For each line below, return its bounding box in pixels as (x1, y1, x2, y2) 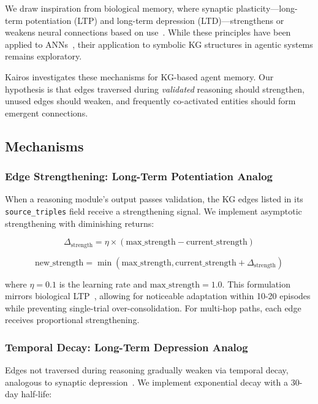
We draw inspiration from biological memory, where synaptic (5, 2, 233, 14)
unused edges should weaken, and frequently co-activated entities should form (5, 94, 296, 107)
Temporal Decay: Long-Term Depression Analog (5, 339, 248, 354)
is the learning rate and (59, 277, 147, 290)
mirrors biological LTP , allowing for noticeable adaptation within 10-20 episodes (5, 289, 311, 302)
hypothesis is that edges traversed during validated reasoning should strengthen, (5, 82, 305, 95)
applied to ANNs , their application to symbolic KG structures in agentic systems (5, 37, 313, 50)
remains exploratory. (5, 50, 82, 63)
